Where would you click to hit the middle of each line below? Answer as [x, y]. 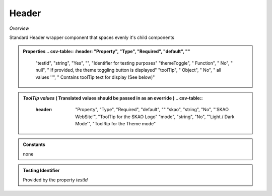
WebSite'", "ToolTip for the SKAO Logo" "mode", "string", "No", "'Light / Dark [155, 117]
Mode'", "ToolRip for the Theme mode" [116, 124]
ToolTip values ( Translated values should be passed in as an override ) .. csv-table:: [113, 98]
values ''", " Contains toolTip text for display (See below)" [95, 77]
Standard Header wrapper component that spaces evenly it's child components [92, 37]
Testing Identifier [41, 170]
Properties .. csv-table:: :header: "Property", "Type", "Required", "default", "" [107, 52]
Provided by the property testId [55, 180]
